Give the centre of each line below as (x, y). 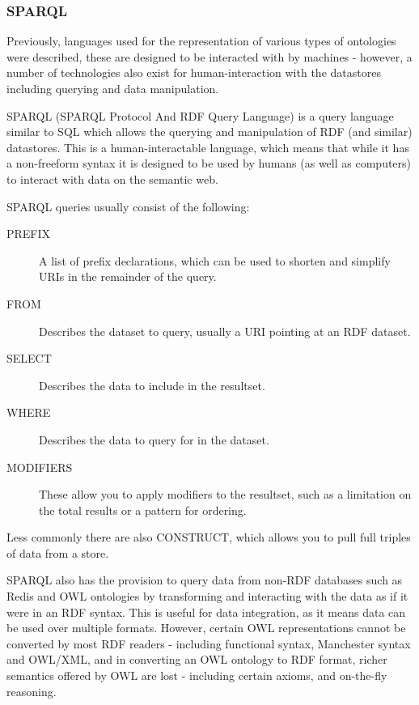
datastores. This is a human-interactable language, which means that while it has (208, 147)
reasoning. (32, 691)
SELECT (29, 358)
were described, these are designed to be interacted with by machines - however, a (209, 56)
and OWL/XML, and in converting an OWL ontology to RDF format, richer (197, 659)
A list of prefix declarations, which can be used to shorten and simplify (215, 260)
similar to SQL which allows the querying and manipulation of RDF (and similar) (209, 132)
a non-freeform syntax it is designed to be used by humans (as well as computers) (209, 163)
